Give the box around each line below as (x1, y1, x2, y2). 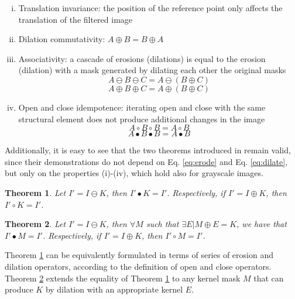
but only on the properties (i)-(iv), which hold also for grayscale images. (5, 167, 263, 179)
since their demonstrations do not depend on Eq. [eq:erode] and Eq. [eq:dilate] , (5, 155, 288, 167)
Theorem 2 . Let (5, 218, 66, 230)
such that (146, 218, 179, 230)
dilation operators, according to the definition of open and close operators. (5, 260, 272, 272)
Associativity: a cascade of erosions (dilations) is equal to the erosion (18, 52, 266, 64)
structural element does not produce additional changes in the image (18, 112, 265, 125)
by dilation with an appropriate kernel (45, 283, 183, 295)
